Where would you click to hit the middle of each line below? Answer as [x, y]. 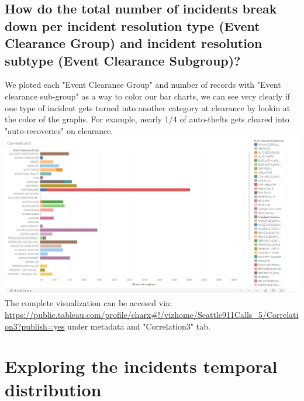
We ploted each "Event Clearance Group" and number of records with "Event [143, 85]
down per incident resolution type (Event [132, 25]
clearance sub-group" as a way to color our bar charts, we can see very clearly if [148, 96]
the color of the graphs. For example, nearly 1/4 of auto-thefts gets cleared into [147, 119]
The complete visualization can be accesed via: [88, 303]
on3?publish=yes [35, 326]
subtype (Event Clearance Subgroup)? [123, 60]
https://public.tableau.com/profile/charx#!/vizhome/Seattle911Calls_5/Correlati [152, 314]
